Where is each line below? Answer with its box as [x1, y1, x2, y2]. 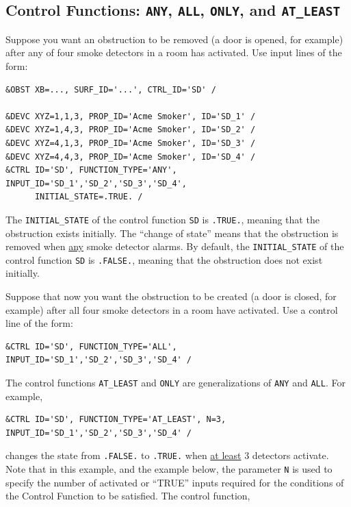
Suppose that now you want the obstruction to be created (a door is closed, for [5, 289, 337, 304]
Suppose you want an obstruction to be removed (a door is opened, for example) [5, 32, 343, 46]
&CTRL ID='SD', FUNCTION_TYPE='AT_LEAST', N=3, [5, 415, 226, 425]
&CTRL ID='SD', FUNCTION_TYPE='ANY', [5, 165, 177, 175]
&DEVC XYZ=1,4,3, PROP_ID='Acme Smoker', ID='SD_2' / [5, 125, 256, 135]
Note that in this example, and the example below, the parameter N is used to [5, 462, 333, 476]
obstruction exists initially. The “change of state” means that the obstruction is [5, 225, 339, 240]
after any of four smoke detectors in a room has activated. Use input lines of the [5, 45, 342, 60]
